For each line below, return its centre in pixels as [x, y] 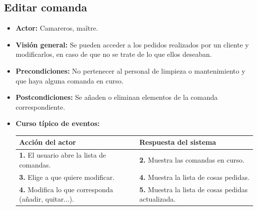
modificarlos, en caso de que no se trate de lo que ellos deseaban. [114, 54]
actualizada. [157, 199]
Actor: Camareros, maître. [57, 28]
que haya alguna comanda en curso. [69, 80]
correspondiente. [40, 106]
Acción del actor [47, 142]
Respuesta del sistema [178, 142]
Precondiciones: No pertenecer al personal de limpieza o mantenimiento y [130, 70]
